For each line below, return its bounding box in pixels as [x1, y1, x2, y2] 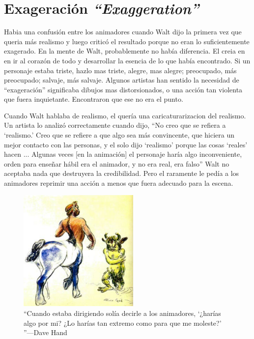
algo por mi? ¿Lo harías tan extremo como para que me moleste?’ [24, 317, 222, 328]
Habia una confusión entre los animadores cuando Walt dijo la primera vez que [4, 27, 242, 37]
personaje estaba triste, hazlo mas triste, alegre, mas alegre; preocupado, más [4, 65, 237, 75]
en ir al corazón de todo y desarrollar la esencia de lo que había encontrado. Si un [4, 55, 251, 65]
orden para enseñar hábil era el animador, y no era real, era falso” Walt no [4, 158, 229, 169]
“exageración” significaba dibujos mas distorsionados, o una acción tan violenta [4, 84, 243, 94]
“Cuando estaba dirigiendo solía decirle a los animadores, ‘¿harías [24, 308, 221, 318]
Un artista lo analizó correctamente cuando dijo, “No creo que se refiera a [4, 120, 226, 130]
